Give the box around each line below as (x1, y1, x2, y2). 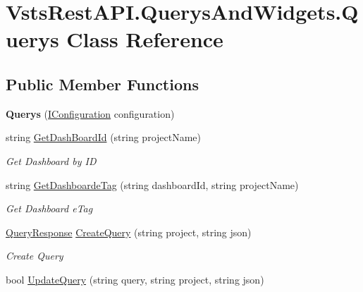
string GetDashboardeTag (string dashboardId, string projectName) (6, 177, 299, 192)
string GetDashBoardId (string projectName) (6, 130, 202, 145)
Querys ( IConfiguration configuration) (6, 106, 175, 121)
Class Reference (66, 25, 223, 54)
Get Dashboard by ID (6, 153, 97, 168)
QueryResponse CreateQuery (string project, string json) (6, 224, 252, 239)
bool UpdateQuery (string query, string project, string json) (6, 272, 264, 286)
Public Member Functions (6, 73, 199, 95)
